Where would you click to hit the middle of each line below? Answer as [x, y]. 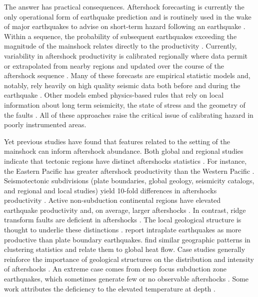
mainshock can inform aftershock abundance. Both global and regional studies [124, 151]
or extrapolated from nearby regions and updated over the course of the [114, 65]
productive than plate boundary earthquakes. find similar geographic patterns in [127, 239]
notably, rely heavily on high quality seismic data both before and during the [122, 85]
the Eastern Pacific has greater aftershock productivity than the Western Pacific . [129, 171]
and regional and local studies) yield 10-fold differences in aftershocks [110, 190]
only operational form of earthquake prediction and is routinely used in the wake [128, 16]
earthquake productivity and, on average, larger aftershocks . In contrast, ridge [125, 210]
